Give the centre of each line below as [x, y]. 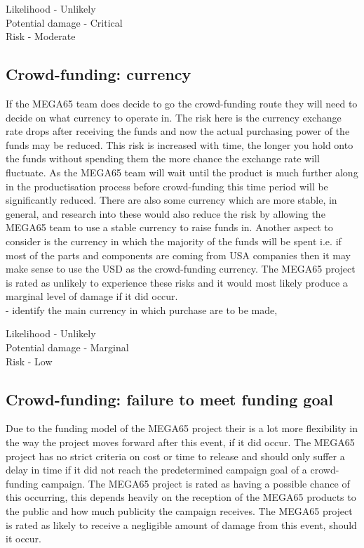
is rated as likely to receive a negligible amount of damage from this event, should [181, 524]
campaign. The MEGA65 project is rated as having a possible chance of [195, 483]
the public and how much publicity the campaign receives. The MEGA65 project [179, 511]
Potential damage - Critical [64, 22]
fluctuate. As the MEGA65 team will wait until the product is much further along [182, 172]
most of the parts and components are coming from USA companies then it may [178, 255]
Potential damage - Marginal [67, 347]
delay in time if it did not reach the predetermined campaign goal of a [156, 470]
